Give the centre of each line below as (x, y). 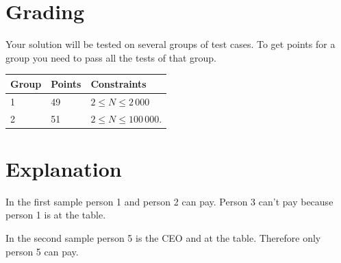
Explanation (64, 168)
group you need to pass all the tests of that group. (111, 57)
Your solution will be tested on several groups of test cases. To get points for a (170, 44)
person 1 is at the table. (56, 215)
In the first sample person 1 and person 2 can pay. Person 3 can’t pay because (169, 201)
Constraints (118, 83)
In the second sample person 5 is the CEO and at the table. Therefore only (163, 237)
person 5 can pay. (42, 251)
